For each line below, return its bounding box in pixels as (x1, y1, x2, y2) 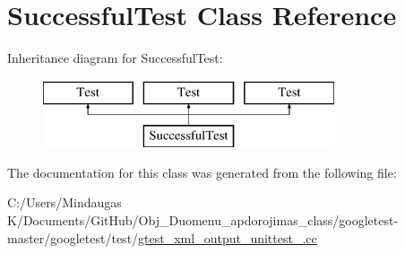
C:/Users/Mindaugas (7, 193, 122, 212)
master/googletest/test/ (7, 228, 139, 247)
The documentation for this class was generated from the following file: (7, 162, 397, 181)
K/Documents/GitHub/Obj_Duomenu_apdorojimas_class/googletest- (7, 211, 399, 230)
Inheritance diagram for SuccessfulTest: (7, 48, 223, 67)
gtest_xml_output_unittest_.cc (138, 228, 317, 247)
